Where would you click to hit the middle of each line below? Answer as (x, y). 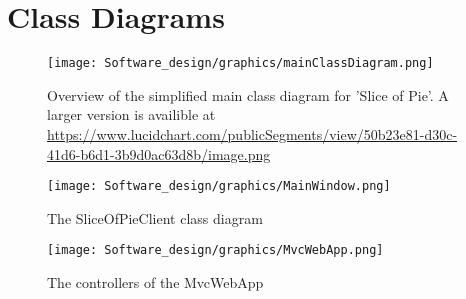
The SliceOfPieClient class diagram (155, 217)
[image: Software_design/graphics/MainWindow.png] (219, 186)
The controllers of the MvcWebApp (155, 282)
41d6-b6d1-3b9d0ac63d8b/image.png (159, 153)
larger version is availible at (131, 114)
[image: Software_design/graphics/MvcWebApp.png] (215, 250)
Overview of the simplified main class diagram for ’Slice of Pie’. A (248, 94)
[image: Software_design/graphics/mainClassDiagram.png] (240, 63)
